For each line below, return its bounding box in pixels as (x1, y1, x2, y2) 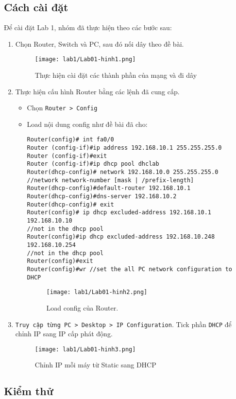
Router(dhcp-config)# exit (27, 201, 114, 208)
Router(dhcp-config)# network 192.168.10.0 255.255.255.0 (27, 169, 219, 176)
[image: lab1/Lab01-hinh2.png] (46, 289, 148, 296)
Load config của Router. (46, 302, 118, 312)
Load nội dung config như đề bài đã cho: (27, 119, 148, 129)
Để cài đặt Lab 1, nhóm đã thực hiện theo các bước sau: (4, 22, 172, 33)
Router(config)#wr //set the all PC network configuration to (27, 265, 232, 273)
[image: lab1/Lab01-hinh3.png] (34, 346, 136, 353)
